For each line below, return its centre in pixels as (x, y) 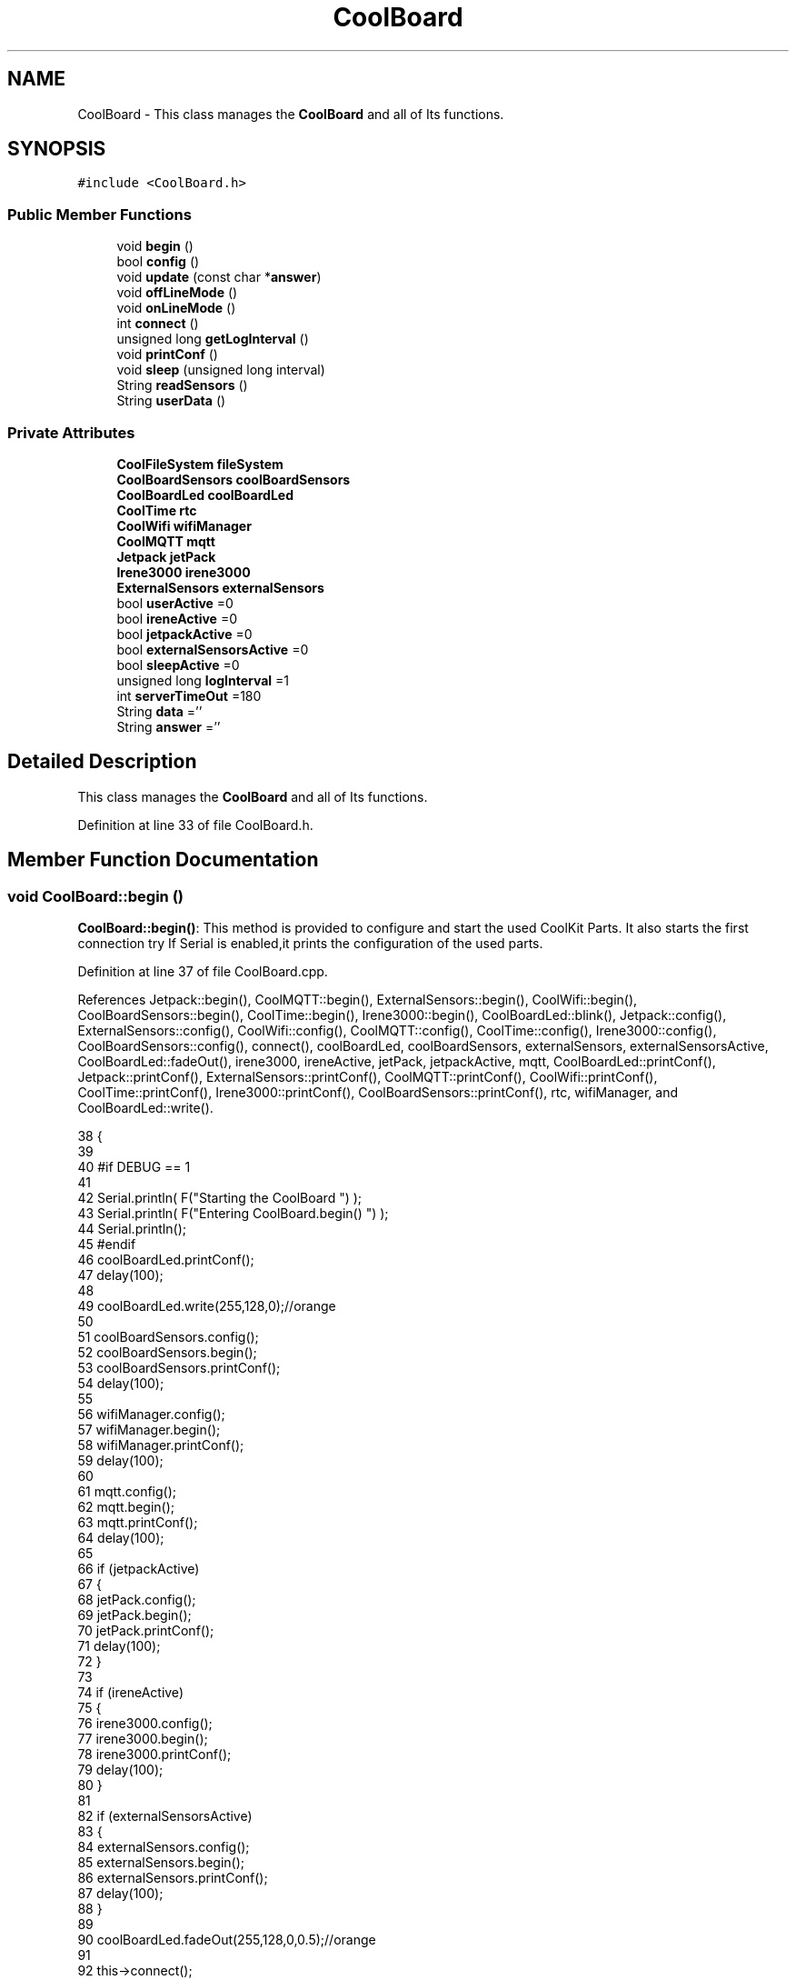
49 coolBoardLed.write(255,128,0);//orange (207, 1306)
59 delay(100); (120, 1460)
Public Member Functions (99, 214)
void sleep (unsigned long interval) (221, 370)
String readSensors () (182, 385)
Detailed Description (102, 762)
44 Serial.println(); (132, 1229)
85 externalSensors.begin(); (161, 1862)
